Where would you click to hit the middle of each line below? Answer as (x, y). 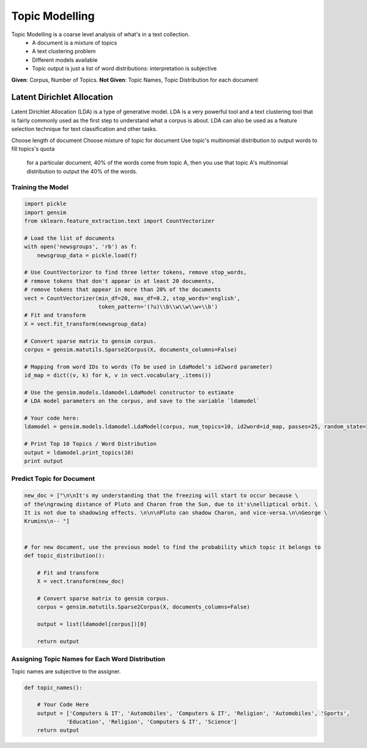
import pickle (45, 204)
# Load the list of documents (69, 238)
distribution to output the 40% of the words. (82, 171)
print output (44, 461)
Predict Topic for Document (53, 479)
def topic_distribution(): (65, 555)
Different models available (65, 60)
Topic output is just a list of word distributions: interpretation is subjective (124, 69)
